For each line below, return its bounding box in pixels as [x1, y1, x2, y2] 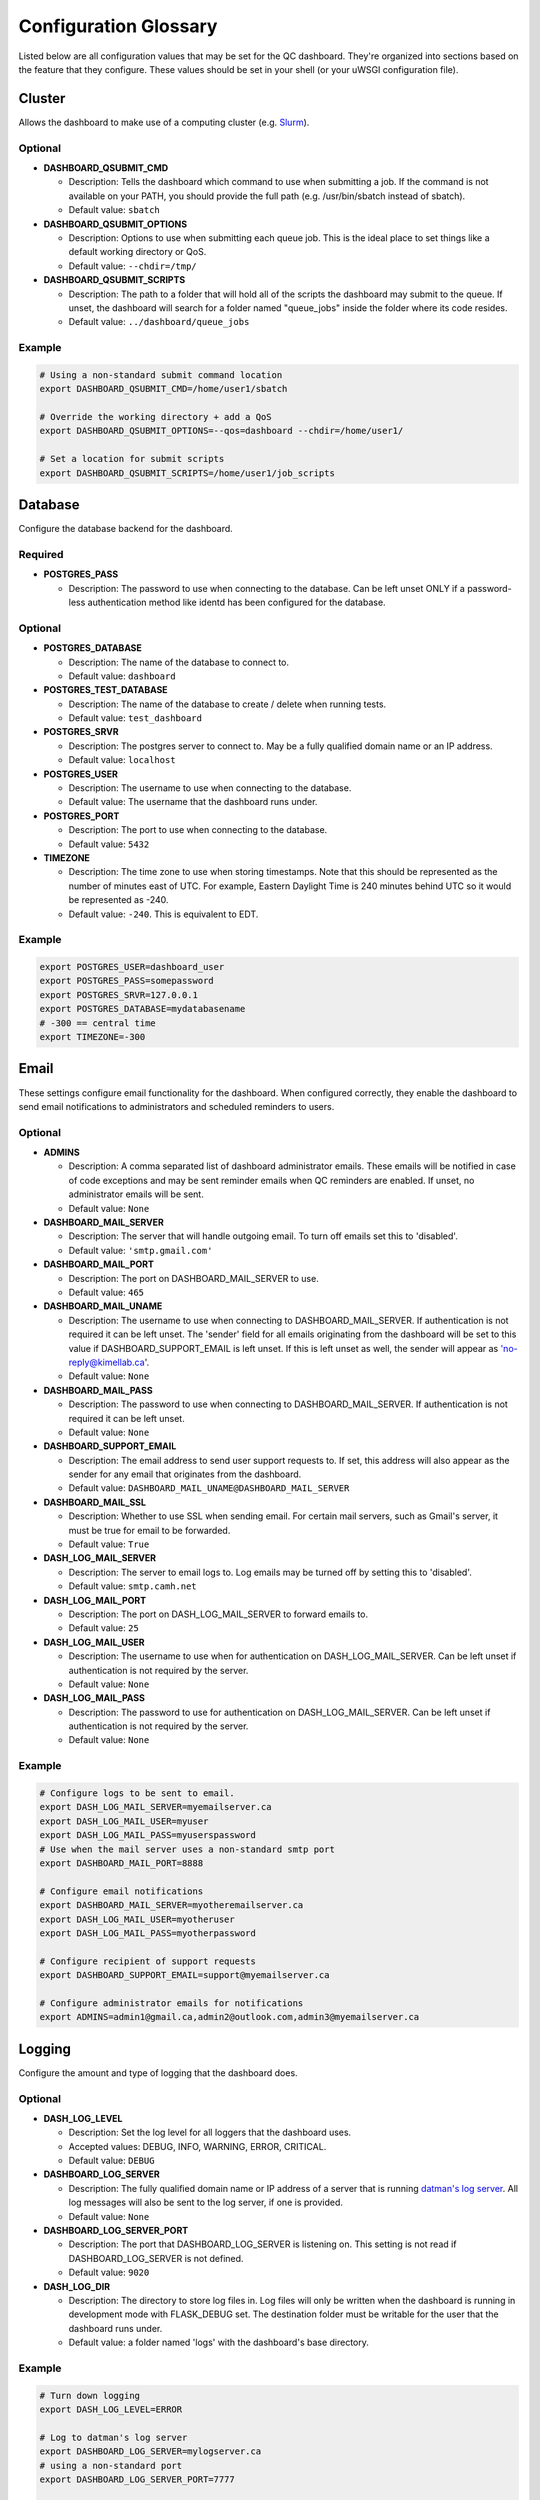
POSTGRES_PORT [43, 810, 120, 822]
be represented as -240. [68, 894, 169, 906]
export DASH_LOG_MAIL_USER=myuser [39, 1815, 209, 1827]
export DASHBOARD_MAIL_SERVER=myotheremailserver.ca [39, 1900, 304, 1911]
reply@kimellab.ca [68, 1356, 145, 1368]
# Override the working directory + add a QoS [39, 411, 272, 422]
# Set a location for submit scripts [39, 453, 225, 465]
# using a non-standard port [39, 2460, 183, 2471]
